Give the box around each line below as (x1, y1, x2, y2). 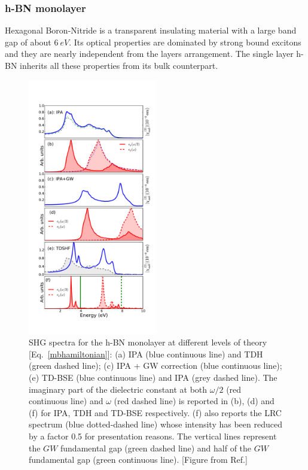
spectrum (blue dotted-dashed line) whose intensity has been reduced (29, 418, 282, 430)
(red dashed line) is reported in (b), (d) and (114, 395, 275, 407)
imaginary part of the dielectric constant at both (29, 383, 208, 395)
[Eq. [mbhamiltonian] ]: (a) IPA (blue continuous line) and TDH (29, 347, 263, 360)
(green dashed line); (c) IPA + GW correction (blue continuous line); (29, 359, 282, 372)
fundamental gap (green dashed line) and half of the (60, 441, 252, 454)
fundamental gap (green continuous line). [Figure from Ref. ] (29, 453, 248, 466)
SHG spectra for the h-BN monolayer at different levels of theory (29, 336, 267, 348)
